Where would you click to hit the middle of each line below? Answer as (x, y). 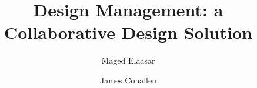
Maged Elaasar (128, 60)
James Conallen (128, 80)
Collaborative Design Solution (128, 32)
